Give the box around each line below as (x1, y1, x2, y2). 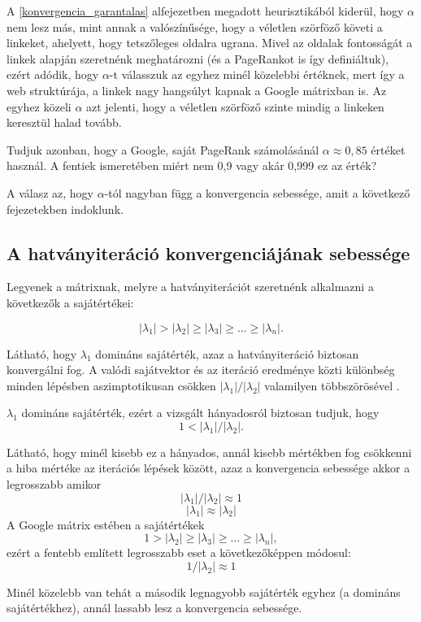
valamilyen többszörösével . (264, 376, 400, 394)
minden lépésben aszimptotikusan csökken (7, 376, 216, 394)
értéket (371, 141, 406, 158)
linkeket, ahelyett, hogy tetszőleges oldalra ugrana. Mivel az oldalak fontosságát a (7, 34, 413, 51)
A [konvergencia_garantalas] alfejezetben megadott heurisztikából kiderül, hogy (7, 2, 404, 19)
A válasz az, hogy (7, 184, 94, 201)
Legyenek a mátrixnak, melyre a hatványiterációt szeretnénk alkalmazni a (7, 278, 374, 295)
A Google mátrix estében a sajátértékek (7, 515, 205, 533)
